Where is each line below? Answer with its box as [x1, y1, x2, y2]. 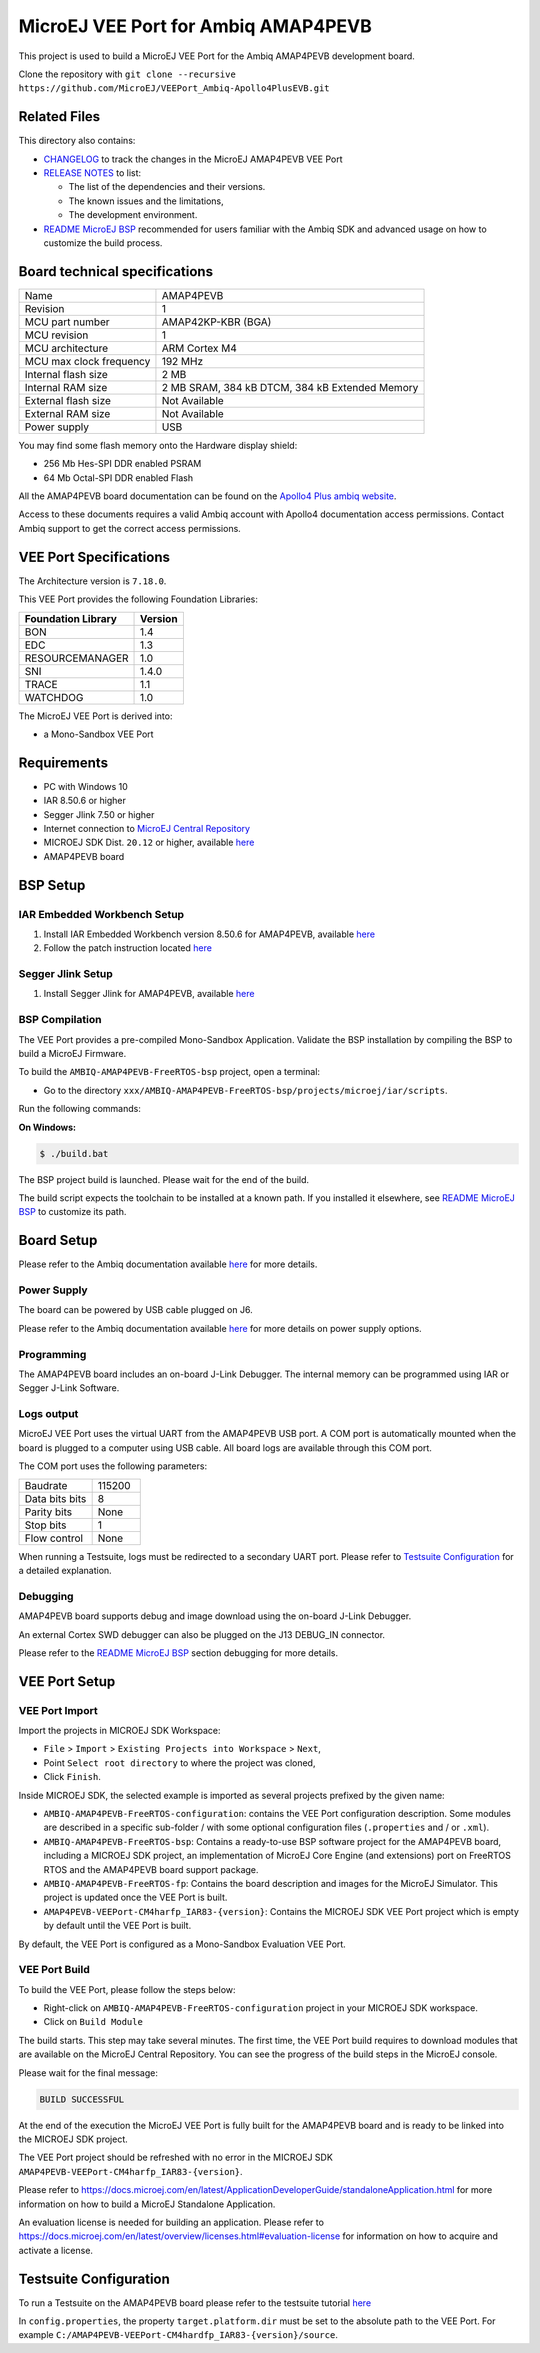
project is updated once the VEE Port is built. [43, 1891, 228, 1904]
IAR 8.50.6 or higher [43, 795, 127, 807]
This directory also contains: [18, 135, 136, 147]
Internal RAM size [24, 380, 108, 394]
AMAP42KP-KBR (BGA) [161, 315, 272, 329]
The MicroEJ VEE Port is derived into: [18, 710, 173, 722]
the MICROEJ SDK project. [18, 2133, 129, 2145]
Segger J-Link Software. [18, 1382, 120, 1394]
